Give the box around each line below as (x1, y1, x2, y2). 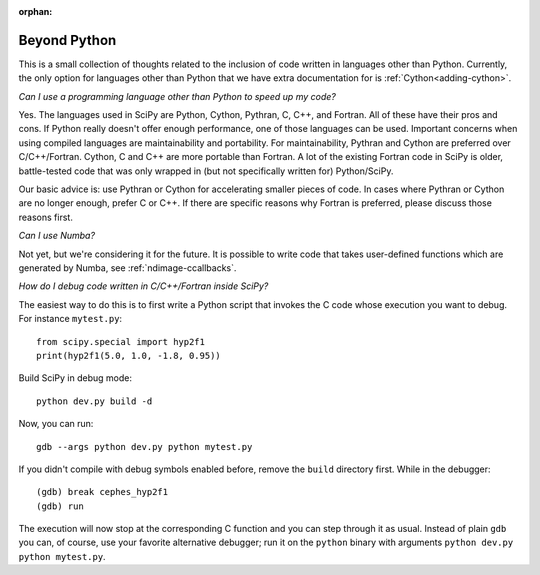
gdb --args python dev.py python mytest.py (36, 441, 253, 452)
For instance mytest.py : (18, 313, 123, 325)
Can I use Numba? (18, 230, 95, 242)
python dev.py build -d (36, 395, 153, 407)
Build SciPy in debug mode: (18, 372, 132, 384)
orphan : (18, 6, 53, 17)
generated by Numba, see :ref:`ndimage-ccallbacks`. (18, 261, 237, 274)
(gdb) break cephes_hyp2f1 (36, 486, 169, 498)
